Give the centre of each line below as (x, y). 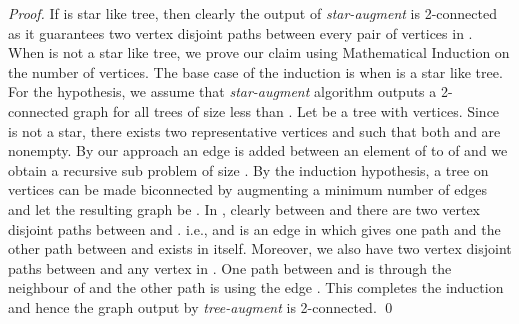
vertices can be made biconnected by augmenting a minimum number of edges (247, 189)
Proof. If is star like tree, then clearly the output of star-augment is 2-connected (252, 13)
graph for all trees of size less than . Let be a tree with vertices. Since (286, 110)
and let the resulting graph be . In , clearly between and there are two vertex (244, 208)
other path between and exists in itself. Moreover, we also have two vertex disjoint (260, 248)
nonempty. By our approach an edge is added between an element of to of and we (258, 150)
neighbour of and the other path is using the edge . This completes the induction (256, 287)
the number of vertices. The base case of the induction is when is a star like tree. (255, 71)
